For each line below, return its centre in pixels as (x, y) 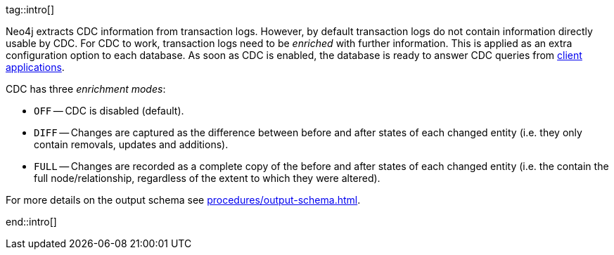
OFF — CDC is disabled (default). (109, 111)
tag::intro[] (30, 9)
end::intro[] (31, 222)
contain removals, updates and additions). (131, 144)
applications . (35, 67)
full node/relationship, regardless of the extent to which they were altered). (207, 178)
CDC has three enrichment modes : (86, 89)
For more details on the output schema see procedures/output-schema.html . (183, 200)
